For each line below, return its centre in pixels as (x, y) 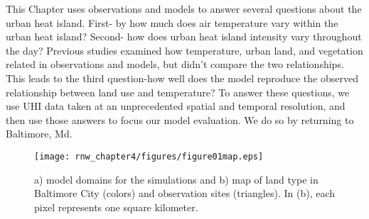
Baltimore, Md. (39, 134)
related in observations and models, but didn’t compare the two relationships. (175, 64)
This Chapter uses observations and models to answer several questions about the (184, 9)
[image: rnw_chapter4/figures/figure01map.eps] (149, 156)
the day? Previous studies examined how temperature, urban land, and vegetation (184, 50)
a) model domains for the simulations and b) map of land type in (176, 179)
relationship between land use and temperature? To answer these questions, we (178, 92)
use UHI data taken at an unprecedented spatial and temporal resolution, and (176, 106)
